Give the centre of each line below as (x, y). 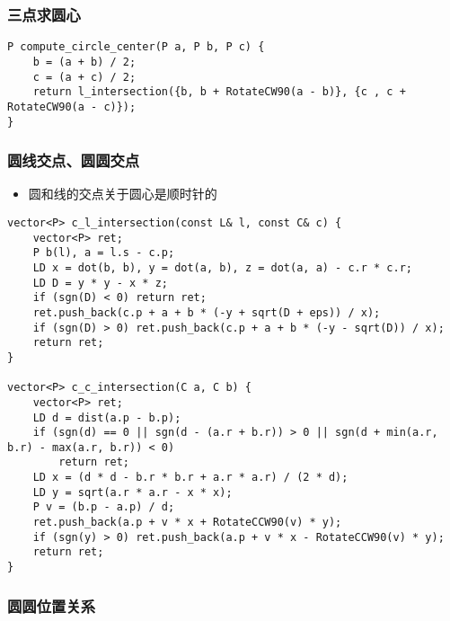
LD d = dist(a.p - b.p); (107, 417)
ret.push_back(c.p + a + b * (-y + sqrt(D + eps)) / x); (207, 312)
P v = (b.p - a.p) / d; (104, 507)
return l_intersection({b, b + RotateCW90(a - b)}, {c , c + (219, 92)
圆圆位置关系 (52, 605)
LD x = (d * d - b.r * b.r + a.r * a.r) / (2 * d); (190, 478)
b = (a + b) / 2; (84, 62)
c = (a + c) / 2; (84, 77)
